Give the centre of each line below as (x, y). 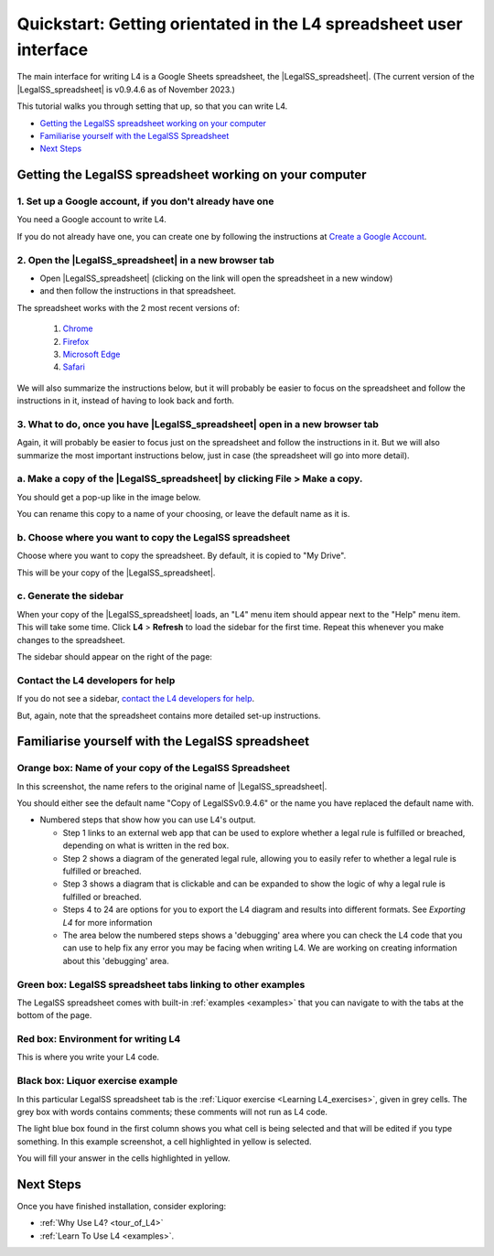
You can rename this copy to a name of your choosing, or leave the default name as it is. (183, 514)
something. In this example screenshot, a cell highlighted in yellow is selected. (164, 1141)
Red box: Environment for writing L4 (99, 1039)
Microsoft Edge (91, 354)
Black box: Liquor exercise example (97, 1081)
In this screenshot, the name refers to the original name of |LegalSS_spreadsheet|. (172, 786)
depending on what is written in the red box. (146, 845)
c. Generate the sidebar (70, 596)
